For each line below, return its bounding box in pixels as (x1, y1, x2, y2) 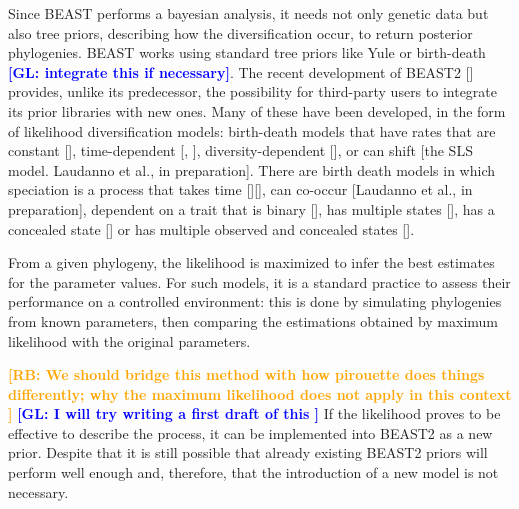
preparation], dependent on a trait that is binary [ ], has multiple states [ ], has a (8, 198, 495, 219)
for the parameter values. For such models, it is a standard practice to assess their (8, 271, 511, 292)
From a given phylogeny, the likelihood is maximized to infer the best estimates (8, 252, 495, 273)
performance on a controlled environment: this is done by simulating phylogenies (8, 291, 502, 312)
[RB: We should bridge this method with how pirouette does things (8, 364, 485, 385)
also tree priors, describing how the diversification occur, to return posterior (8, 22, 473, 43)
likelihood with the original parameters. (8, 330, 251, 351)
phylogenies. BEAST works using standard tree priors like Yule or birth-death (8, 42, 486, 63)
